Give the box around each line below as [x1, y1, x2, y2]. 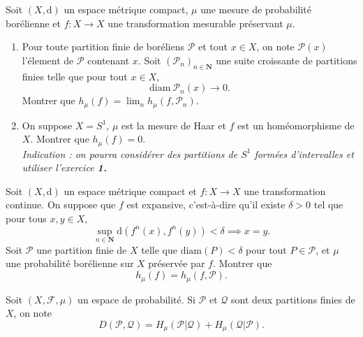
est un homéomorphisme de [237, 117, 355, 132]
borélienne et [6, 15, 61, 30]
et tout [198, 39, 228, 54]
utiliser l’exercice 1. [22, 160, 107, 175]
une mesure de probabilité [200, 2, 311, 16]
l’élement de [22, 52, 74, 67]
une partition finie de [36, 242, 127, 257]
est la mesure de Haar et [121, 117, 226, 132]
